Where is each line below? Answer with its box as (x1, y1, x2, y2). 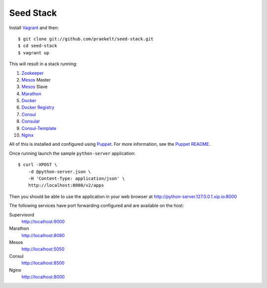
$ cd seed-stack (18, 43, 57, 49)
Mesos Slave (21, 84, 48, 90)
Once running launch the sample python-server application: (9, 150, 135, 156)
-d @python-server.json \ (28, 168, 91, 174)
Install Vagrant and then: (9, 25, 59, 31)
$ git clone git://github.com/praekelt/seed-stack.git (18, 36, 154, 41)
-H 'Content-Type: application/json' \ (28, 175, 125, 181)
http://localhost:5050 (21, 246, 65, 252)
